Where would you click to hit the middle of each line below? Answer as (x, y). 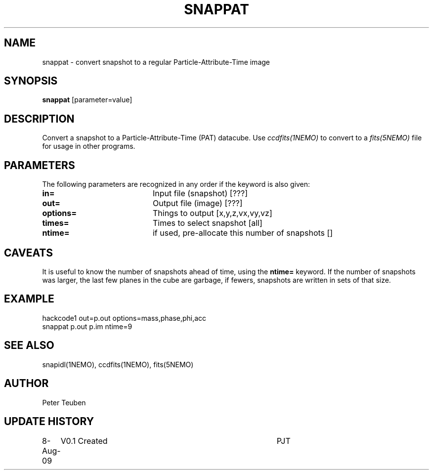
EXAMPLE (29, 299)
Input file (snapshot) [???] (200, 194)
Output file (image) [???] (197, 203)
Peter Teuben (64, 402)
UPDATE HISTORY (49, 421)
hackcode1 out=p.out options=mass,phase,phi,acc (124, 318)
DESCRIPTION (39, 119)
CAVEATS (28, 253)
